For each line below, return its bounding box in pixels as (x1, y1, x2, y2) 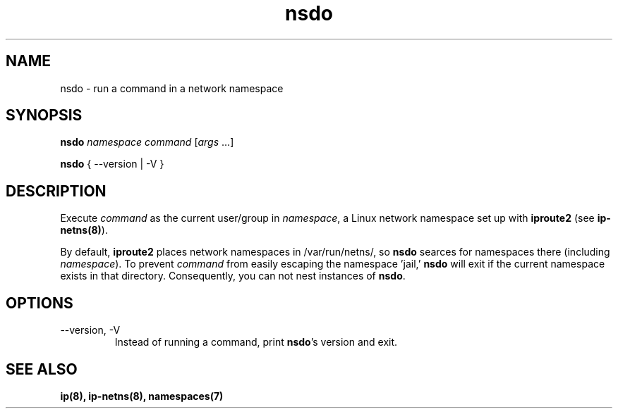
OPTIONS (6, 294, 73, 312)
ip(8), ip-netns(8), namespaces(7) (60, 389, 224, 402)
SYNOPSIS (6, 106, 83, 125)
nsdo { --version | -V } (60, 158, 164, 170)
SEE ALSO (6, 360, 78, 378)
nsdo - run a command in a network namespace (60, 82, 284, 94)
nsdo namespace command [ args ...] (60, 136, 234, 149)
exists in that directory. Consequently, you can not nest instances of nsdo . (60, 270, 406, 282)
